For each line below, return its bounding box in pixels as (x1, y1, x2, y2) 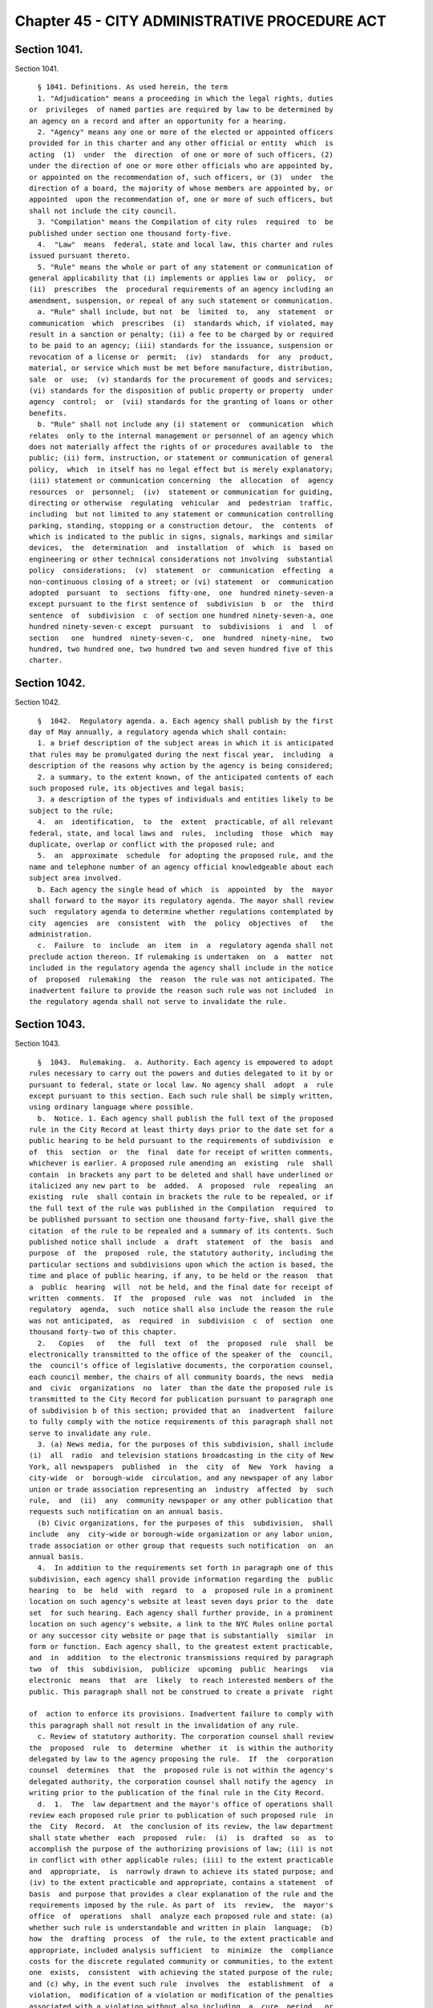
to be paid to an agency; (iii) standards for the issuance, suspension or (29, 341, 334, 350)
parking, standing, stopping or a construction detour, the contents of (29, 520, 334, 530)
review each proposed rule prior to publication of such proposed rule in (29, 1810, 334, 1819)
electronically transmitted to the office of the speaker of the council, (29, 1349, 334, 1359)
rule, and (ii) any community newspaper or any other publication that (29, 1496, 334, 1505)
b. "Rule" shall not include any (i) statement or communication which (37, 420, 334, 429)
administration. (29, 930, 93, 939)
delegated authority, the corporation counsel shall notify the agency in (29, 1777, 334, 1786)
